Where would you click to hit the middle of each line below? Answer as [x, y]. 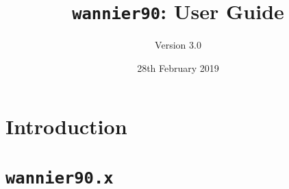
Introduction [66, 126]
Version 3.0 [178, 45]
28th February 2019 [178, 67]
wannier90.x [60, 178]
